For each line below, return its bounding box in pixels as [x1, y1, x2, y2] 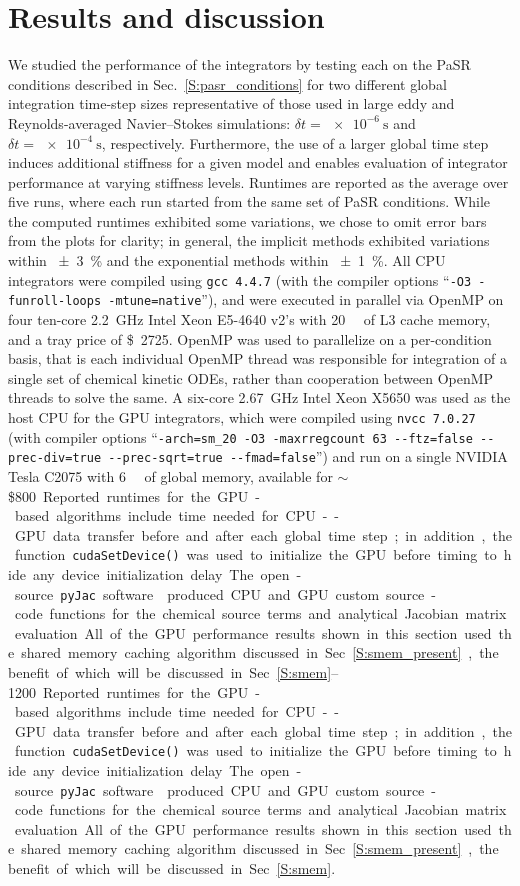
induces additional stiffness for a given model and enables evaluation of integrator [8, 152, 508, 173]
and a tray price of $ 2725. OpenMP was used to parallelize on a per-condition [8, 328, 492, 349]
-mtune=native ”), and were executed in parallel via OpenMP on [108, 289, 504, 310]
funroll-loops [8, 294, 102, 309]
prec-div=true [8, 451, 102, 466]
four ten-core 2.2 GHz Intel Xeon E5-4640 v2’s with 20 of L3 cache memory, [8, 308, 491, 329]
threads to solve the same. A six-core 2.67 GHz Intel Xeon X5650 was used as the [8, 387, 511, 408]
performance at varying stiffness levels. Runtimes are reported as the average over [8, 171, 509, 192]
